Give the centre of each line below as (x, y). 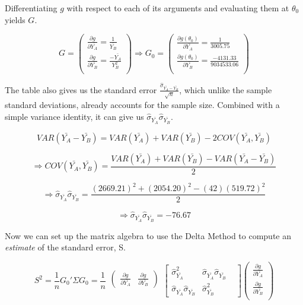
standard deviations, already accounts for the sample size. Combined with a (142, 104)
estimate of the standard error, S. (65, 247)
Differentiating (31, 8)
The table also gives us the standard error (81, 89)
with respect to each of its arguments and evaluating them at (178, 8)
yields (15, 19)
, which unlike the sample (226, 89)
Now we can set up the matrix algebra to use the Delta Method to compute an (148, 235)
